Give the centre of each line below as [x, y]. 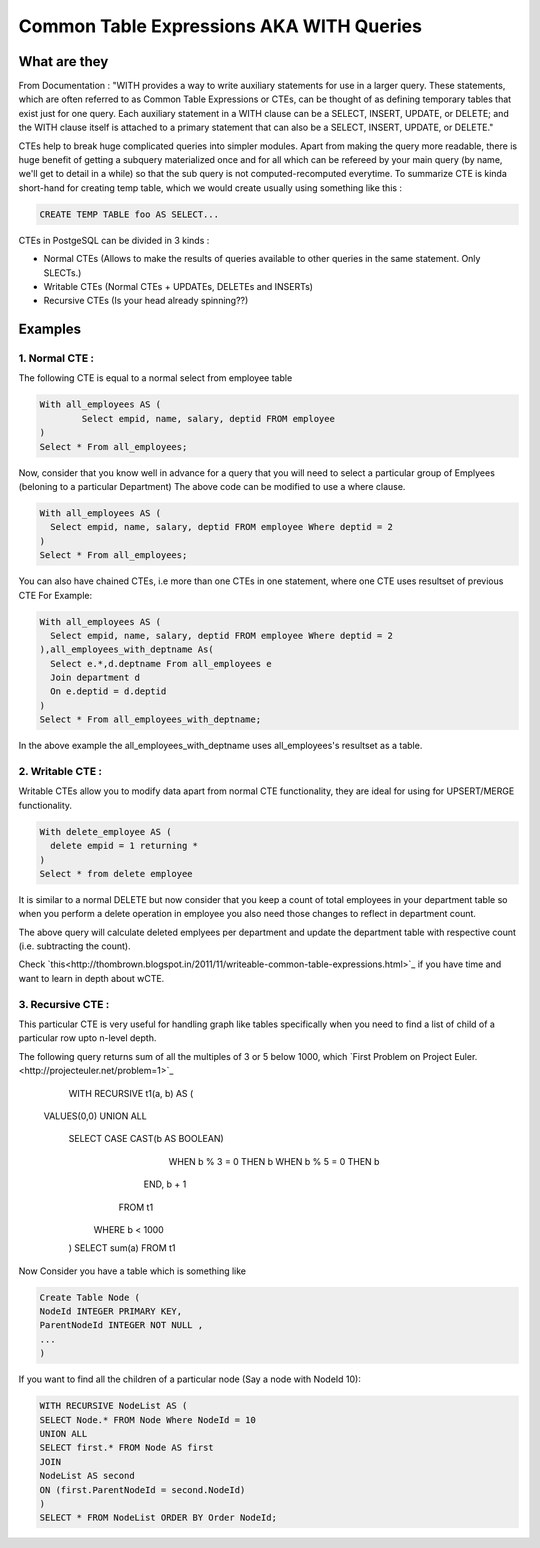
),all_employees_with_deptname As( [126, 649]
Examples [50, 329]
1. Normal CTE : [56, 358]
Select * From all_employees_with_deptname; [150, 719]
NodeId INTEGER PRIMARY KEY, [111, 1311]
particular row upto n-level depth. [87, 1038]
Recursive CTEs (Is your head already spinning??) [146, 301]
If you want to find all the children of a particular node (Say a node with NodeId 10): [190, 1379]
